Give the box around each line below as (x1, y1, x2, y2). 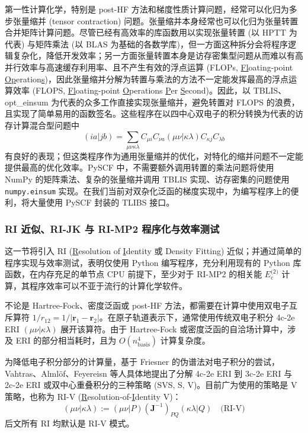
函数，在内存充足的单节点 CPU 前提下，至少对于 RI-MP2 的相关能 (5, 268, 262, 280)
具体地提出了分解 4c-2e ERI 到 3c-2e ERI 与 (126, 367, 293, 379)
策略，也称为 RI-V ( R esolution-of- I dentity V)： (5, 390, 181, 403)
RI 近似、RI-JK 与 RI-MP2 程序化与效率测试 (5, 221, 220, 236)
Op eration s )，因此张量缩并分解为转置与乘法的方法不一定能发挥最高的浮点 (5, 72, 288, 85)
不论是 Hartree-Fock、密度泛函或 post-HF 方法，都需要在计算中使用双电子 (5, 299, 290, 312)
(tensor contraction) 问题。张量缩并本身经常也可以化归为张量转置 (49, 14, 299, 27)
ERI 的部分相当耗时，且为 (15, 334, 117, 347)
